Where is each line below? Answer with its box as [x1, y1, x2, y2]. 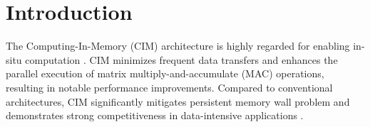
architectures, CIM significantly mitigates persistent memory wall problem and [6, 94, 350, 109]
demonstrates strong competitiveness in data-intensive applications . [6, 108, 304, 123]
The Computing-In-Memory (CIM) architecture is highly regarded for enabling [6, 38, 350, 53]
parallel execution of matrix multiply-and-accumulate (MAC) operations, [6, 66, 324, 81]
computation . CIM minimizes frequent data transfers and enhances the [25, 52, 338, 67]
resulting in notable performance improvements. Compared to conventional [6, 79, 333, 94]
